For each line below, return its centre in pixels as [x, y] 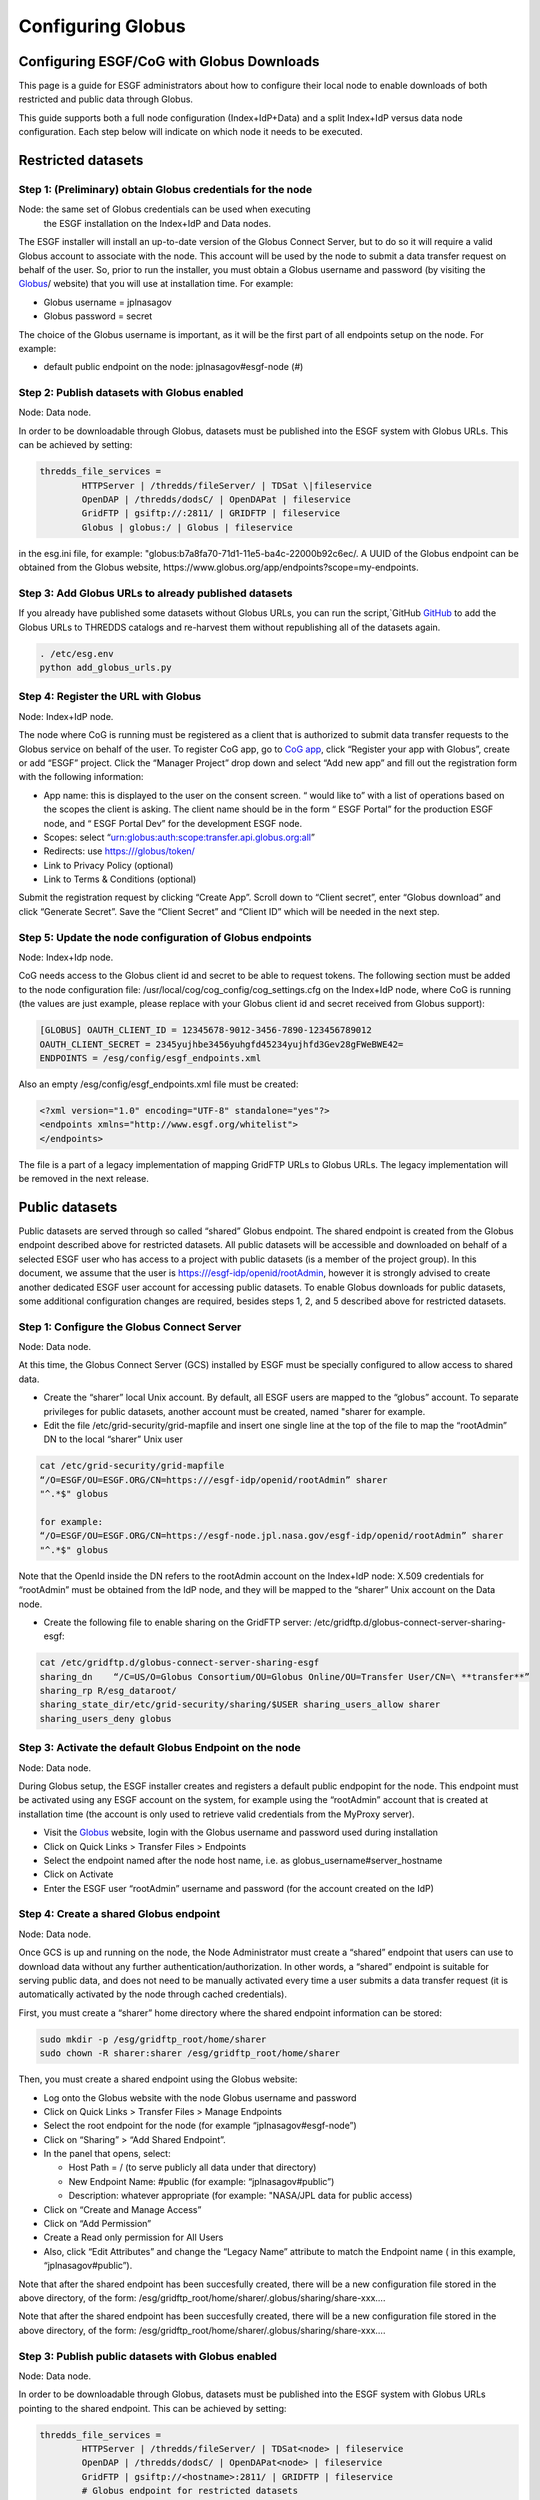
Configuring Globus [102, 26]
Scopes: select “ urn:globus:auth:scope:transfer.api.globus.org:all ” [179, 837]
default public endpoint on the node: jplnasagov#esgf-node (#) [173, 367]
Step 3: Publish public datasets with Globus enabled [147, 2356]
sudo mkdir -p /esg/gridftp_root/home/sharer [153, 2039]
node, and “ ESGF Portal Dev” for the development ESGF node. [173, 823]
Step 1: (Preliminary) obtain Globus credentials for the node [165, 190]
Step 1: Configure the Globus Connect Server [130, 1327]
